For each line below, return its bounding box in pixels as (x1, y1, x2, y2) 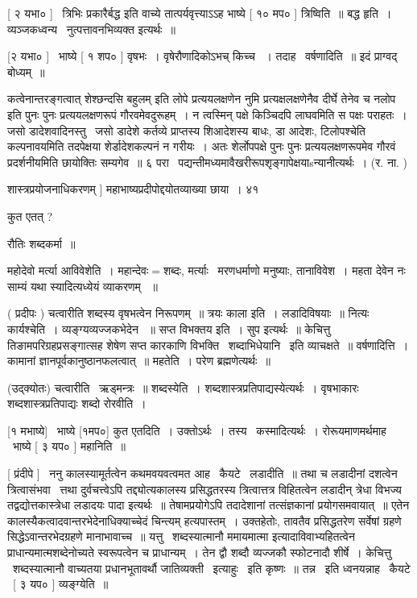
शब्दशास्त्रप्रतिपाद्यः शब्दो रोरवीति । (7, 395, 147, 412)
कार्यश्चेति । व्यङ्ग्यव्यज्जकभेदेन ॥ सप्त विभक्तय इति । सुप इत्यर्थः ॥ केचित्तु (7, 320, 331, 337)
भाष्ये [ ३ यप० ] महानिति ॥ (12, 438, 126, 455)
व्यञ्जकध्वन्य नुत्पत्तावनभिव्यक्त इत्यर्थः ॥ (7, 20, 175, 37)
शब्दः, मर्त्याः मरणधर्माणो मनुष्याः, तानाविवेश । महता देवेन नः (163, 262, 406, 279)
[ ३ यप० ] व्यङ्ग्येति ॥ (12, 575, 109, 592)
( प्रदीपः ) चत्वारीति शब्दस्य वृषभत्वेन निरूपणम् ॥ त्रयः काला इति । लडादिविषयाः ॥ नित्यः (7, 305, 370, 322)
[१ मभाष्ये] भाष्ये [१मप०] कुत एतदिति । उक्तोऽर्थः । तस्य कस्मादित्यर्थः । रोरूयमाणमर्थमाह (7, 422, 386, 438)
